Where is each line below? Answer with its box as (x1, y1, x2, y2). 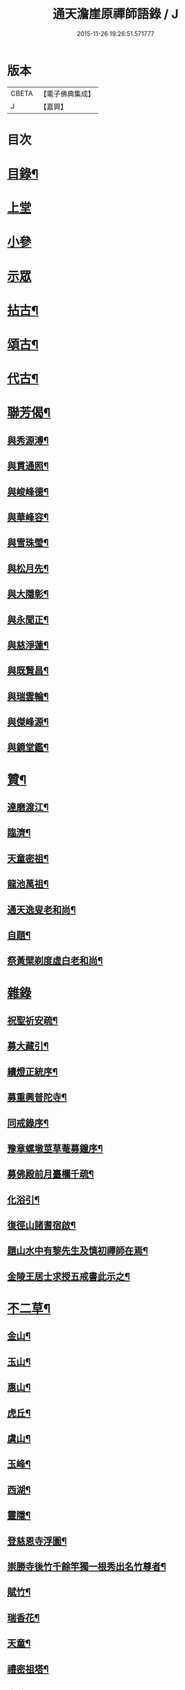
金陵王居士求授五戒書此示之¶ (7, 1270, 131, 1282)
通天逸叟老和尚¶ (7, 904, 76, 916)
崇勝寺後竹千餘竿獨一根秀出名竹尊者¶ (7, 1560, 166, 1572)
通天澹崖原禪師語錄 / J (52, 6, 179, 22)
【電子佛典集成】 (39, 89, 95, 99)
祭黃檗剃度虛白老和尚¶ (7, 955, 103, 967)
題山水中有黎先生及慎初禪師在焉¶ (7, 1245, 149, 1257)
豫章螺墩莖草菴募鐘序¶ (7, 1143, 103, 1154)
